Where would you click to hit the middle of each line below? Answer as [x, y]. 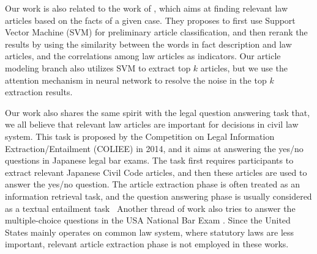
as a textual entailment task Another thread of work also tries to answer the [150, 208]
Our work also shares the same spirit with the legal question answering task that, [158, 112]
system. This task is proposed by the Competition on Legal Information [140, 136]
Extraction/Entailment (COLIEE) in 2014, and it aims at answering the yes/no [154, 148]
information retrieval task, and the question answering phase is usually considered [158, 196]
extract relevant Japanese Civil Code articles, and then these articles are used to [156, 172]
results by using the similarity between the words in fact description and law [148, 44]
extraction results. [39, 92]
